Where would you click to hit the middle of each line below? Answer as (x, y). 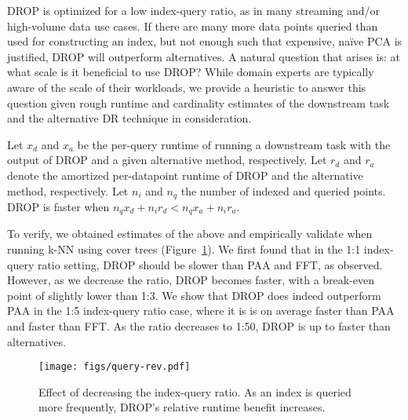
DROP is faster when (58, 206)
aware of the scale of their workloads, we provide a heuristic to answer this (187, 87)
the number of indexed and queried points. (283, 190)
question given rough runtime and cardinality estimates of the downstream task (199, 102)
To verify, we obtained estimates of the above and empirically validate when (190, 234)
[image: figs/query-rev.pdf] (115, 367)
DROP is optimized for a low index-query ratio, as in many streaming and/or (194, 10)
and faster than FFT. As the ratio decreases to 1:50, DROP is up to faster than (199, 326)
